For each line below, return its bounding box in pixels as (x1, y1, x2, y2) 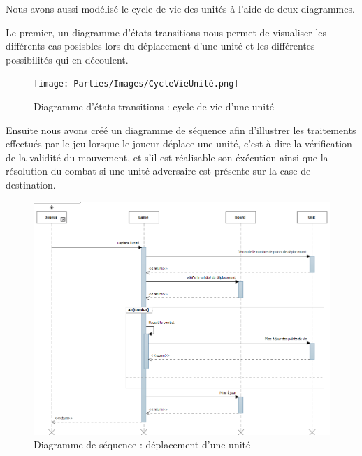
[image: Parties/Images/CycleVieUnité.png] (34, 79, 239, 89)
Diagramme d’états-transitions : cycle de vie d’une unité (34, 99, 274, 114)
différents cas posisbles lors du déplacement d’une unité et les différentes (6, 38, 315, 53)
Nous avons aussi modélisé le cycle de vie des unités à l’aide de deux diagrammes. (6, 1, 355, 15)
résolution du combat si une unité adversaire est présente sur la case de (6, 163, 311, 178)
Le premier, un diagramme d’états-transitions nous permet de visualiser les (6, 24, 327, 39)
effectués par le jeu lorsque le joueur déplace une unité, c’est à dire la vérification (6, 136, 352, 151)
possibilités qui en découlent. (6, 52, 129, 66)
